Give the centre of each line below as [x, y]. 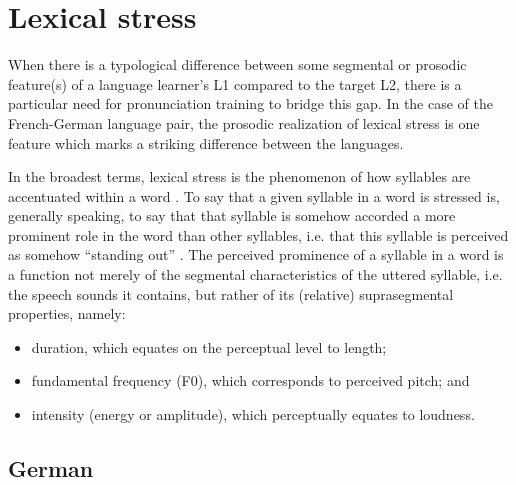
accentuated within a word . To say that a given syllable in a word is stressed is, [254, 195]
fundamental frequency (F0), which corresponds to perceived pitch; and [250, 380]
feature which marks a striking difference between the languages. [206, 142]
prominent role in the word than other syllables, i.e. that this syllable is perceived [258, 234]
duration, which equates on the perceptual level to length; [209, 346]
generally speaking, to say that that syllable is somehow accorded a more [232, 215]
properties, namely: [67, 313]
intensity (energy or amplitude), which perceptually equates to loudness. [253, 414]
